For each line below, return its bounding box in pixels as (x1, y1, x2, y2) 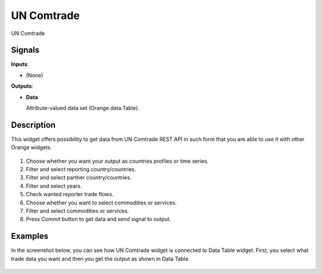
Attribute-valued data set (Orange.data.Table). (26, 105, 140, 112)
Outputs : (11, 83, 34, 90)
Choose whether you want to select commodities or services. (26, 199, 177, 206)
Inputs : (11, 61, 29, 68)
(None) (26, 71, 44, 78)
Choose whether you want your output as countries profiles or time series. (26, 158, 209, 165)
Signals (11, 45, 40, 55)
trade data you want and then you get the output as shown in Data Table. (11, 255, 190, 262)
